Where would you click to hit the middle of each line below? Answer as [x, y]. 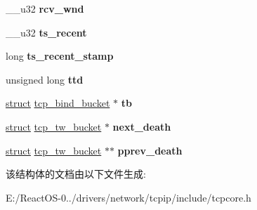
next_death [142, 126]
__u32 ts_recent [46, 32]
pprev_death [150, 150]
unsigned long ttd [45, 79]
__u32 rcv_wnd [45, 8]
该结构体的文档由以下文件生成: [76, 174]
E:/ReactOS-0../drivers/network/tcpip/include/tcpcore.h [128, 197]
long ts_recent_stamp [60, 56]
